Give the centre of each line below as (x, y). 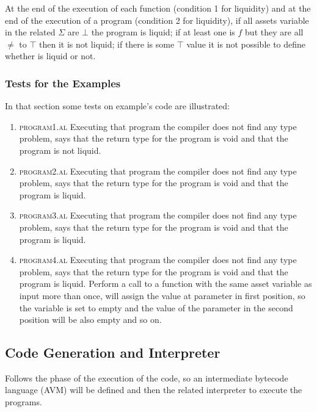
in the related (30, 32)
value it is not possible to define (246, 44)
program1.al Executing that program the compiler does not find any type (158, 126)
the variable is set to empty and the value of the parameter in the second (156, 307)
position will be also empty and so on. (90, 320)
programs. (24, 402)
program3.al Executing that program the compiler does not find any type (158, 215)
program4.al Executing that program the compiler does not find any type (158, 260)
